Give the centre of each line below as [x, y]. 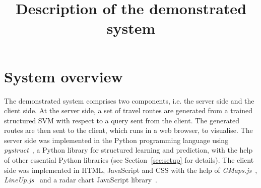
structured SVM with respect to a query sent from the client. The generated [122, 120]
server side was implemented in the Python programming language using [116, 140]
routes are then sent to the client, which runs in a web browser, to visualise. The [128, 130]
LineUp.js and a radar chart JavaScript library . [81, 180]
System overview [63, 76]
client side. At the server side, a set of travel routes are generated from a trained [128, 110]
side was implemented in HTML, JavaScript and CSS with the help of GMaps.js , [131, 170]
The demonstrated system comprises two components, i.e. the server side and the [129, 100]
